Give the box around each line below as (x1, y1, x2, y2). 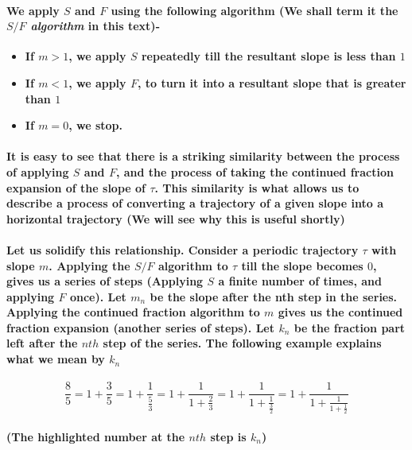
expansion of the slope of (6, 179, 146, 196)
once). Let (69, 288, 126, 305)
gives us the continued (278, 304, 403, 320)
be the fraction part (293, 319, 406, 336)
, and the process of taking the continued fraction (115, 163, 394, 180)
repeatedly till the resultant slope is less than (141, 48, 396, 64)
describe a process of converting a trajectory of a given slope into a (6, 195, 383, 211)
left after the (6, 335, 78, 351)
